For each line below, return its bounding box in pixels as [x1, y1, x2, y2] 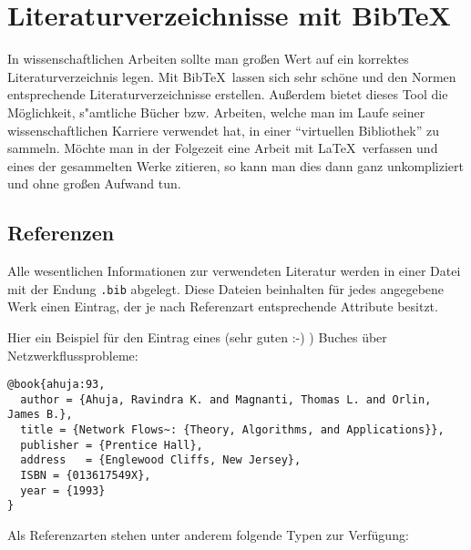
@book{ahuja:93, [7, 378, 106, 392]
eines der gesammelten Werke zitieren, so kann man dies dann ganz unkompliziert [7, 156, 464, 175]
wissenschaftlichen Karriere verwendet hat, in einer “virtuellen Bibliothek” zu [7, 120, 439, 139]
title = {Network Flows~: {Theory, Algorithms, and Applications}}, [20, 423, 445, 437]
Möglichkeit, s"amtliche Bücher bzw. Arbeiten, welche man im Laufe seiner [7, 102, 425, 121]
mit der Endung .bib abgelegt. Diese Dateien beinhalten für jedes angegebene [7, 279, 445, 298]
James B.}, [7, 408, 73, 422]
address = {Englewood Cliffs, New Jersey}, [20, 453, 302, 467]
